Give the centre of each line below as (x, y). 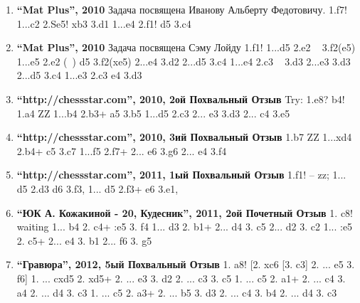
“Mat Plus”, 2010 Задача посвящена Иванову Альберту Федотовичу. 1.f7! (182, 9)
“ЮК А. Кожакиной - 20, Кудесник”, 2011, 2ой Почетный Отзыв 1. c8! (185, 212)
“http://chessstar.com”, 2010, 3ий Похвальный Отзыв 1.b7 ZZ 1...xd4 (184, 137)
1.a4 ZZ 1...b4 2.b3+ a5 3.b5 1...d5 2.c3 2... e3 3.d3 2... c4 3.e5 (153, 113)
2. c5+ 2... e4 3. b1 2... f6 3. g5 (84, 240)
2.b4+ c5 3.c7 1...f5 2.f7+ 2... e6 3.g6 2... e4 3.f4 (122, 150)
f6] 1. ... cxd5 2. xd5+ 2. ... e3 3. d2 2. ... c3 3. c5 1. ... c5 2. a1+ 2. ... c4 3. (181, 278)
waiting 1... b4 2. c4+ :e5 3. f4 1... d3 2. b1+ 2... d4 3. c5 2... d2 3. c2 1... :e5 (185, 227)
